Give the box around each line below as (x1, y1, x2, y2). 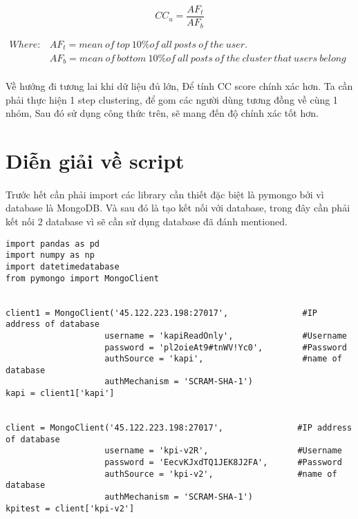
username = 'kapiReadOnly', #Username (104, 330, 347, 341)
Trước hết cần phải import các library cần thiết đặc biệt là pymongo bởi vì (6, 187, 324, 201)
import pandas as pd (6, 238, 100, 249)
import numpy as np (6, 250, 95, 261)
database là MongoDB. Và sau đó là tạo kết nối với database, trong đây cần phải (6, 200, 350, 215)
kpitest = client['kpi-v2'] (6, 503, 135, 513)
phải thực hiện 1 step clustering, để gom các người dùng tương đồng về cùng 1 (6, 92, 338, 106)
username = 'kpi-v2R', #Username (104, 446, 342, 456)
